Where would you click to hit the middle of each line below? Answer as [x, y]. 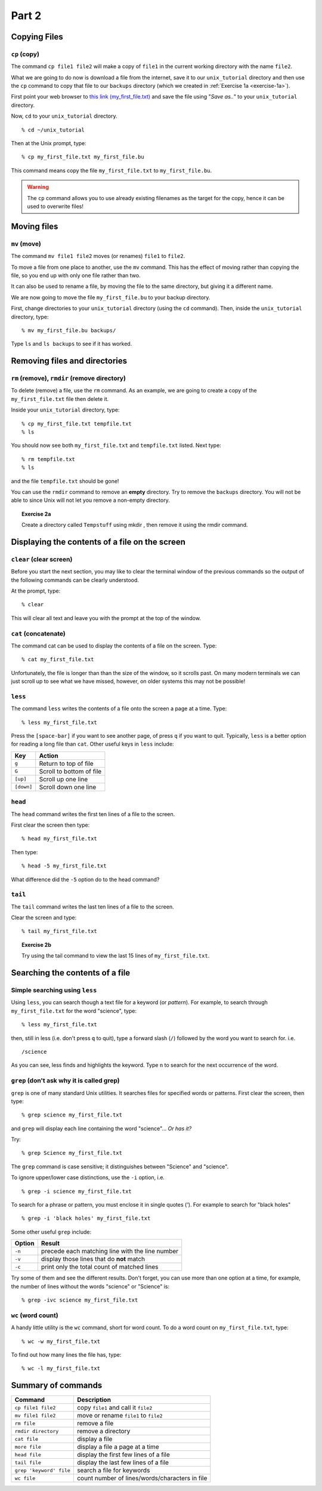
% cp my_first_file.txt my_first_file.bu [83, 157]
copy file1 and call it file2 [114, 1408]
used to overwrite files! [55, 206]
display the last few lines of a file [123, 1462]
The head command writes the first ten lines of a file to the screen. [93, 814]
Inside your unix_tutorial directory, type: [65, 410]
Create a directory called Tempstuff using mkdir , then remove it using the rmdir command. [135, 525]
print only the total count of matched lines [100, 1267]
